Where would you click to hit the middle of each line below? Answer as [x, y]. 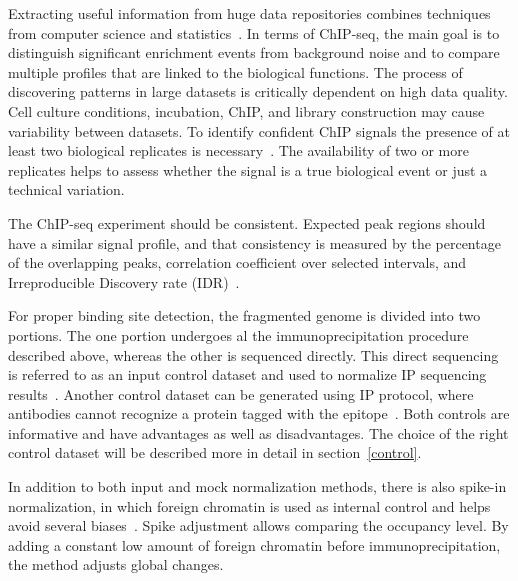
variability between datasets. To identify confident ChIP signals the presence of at [259, 130]
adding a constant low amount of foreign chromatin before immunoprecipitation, [254, 544]
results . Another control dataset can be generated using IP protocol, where [241, 393]
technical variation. [66, 189]
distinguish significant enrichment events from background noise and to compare [254, 52]
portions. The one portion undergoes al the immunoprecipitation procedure [238, 334]
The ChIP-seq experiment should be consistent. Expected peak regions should [247, 222]
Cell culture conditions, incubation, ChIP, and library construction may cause [246, 110]
